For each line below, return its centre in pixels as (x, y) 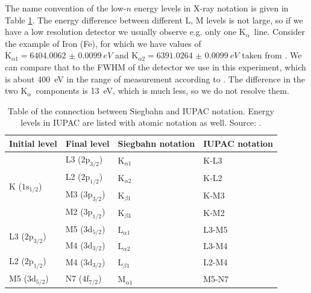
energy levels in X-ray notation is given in (211, 8)
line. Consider (279, 32)
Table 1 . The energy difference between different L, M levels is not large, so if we (154, 20)
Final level (87, 143)
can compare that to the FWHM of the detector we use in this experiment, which (155, 66)
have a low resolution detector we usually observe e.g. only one (121, 32)
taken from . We (272, 55)
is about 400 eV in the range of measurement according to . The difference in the (155, 79)
